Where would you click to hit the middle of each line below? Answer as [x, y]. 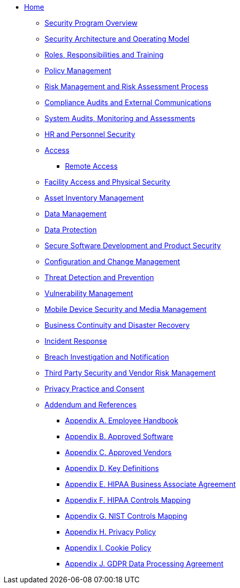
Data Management [76, 214]
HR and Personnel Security [90, 134]
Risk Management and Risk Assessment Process [126, 86]
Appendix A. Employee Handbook [122, 420]
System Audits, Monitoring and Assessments [120, 118]
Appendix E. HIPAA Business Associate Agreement [150, 484]
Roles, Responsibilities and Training [104, 55]
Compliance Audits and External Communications [128, 102]
